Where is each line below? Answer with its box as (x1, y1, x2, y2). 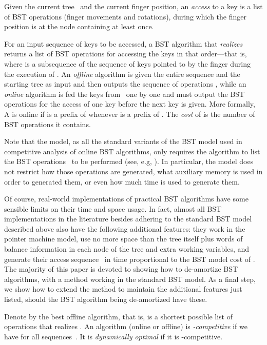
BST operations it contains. (4, 118, 91, 129)
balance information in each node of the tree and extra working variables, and (4, 243, 250, 254)
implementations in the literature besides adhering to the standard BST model (4, 213, 252, 224)
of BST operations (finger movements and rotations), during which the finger (4, 11, 246, 22)
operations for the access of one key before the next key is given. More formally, (4, 98, 255, 109)
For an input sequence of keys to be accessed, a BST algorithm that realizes (4, 38, 243, 49)
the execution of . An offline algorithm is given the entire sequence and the (4, 68, 240, 79)
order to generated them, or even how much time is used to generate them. (4, 176, 240, 187)
